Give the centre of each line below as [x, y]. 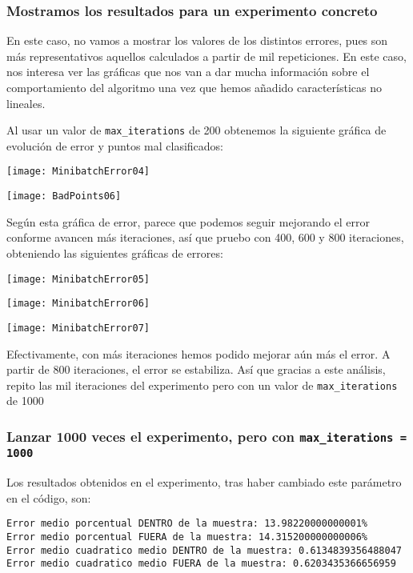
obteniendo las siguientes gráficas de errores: [115, 252]
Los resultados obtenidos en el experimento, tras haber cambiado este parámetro [204, 482]
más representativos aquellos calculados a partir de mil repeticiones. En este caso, [206, 56]
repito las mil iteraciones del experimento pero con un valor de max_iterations [202, 385]
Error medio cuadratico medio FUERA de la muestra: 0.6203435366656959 [201, 564]
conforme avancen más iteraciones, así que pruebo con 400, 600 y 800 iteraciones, [205, 237]
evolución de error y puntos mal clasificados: [115, 145]
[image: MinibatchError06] [78, 304]
